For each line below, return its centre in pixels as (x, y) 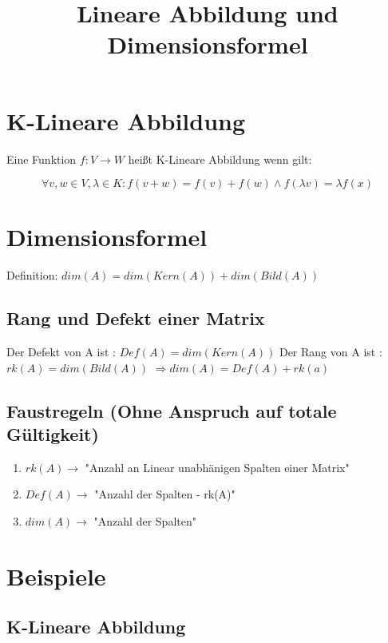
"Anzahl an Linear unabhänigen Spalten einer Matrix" (217, 467)
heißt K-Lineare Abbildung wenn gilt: (220, 159)
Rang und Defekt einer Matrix (136, 318)
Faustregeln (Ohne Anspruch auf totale (172, 410)
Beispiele (56, 576)
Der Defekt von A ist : (61, 352)
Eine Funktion (42, 159)
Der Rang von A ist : (331, 352)
